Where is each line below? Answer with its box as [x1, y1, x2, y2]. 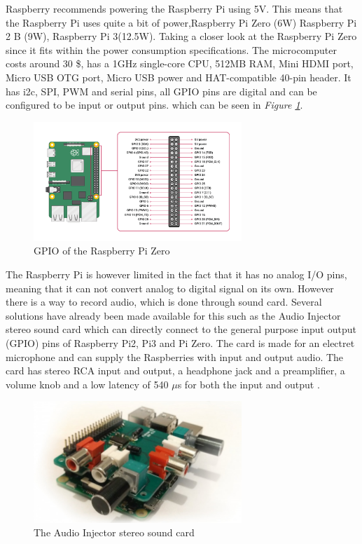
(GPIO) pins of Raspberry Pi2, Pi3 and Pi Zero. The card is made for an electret [6, 336, 355, 351]
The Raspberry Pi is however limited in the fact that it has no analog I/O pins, [6, 267, 347, 282]
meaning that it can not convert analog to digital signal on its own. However [6, 280, 334, 295]
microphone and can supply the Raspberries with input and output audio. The [6, 349, 344, 364]
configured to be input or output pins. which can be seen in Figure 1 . [6, 97, 303, 112]
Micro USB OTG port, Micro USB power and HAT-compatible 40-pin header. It [6, 69, 351, 84]
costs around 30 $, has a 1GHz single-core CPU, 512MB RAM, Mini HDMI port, [6, 56, 354, 71]
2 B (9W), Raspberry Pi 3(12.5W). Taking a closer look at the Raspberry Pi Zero [6, 29, 357, 43]
